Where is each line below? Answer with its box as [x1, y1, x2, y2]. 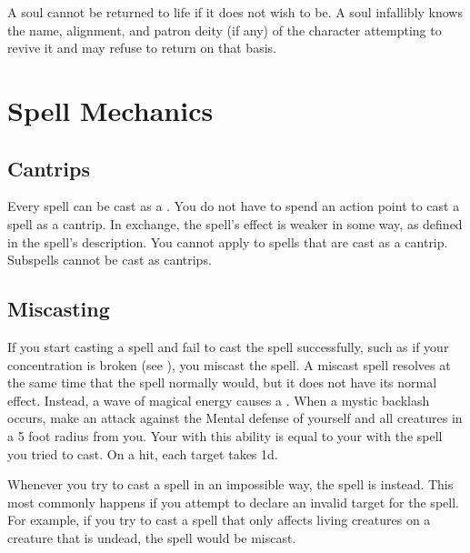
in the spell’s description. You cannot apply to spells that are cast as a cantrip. [7, 232, 448, 251]
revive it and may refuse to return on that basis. [7, 38, 276, 57]
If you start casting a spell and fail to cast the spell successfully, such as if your [7, 337, 449, 356]
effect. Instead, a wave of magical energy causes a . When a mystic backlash [7, 390, 430, 409]
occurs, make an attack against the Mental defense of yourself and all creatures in [7, 408, 463, 427]
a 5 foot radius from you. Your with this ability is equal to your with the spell [7, 426, 443, 445]
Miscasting [7, 295, 110, 323]
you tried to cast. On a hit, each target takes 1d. [7, 444, 278, 463]
